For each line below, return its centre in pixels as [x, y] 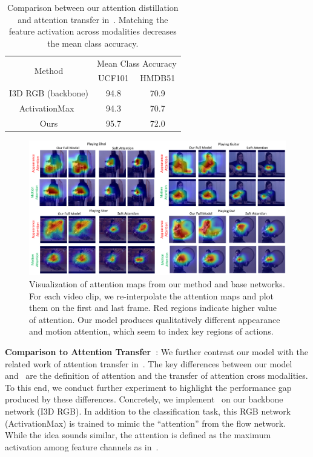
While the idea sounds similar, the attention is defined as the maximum [138, 435]
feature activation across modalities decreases [93, 31]
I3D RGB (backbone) [49, 93]
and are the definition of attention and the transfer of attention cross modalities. [156, 375]
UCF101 [114, 78]
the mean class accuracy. [93, 43]
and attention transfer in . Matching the [93, 19]
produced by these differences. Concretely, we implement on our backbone [144, 399]
